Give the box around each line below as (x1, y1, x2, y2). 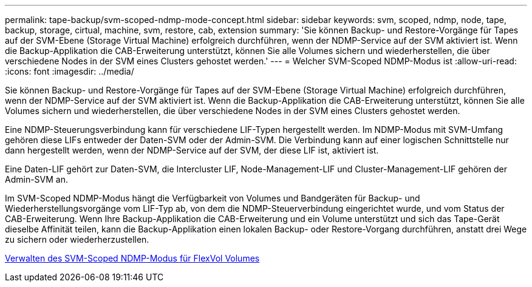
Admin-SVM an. (5, 174, 68, 184)
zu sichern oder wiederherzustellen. (5, 234, 149, 245)
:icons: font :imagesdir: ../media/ (5, 66, 134, 76)
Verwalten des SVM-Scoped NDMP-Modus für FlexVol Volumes (5, 253, 260, 263)
